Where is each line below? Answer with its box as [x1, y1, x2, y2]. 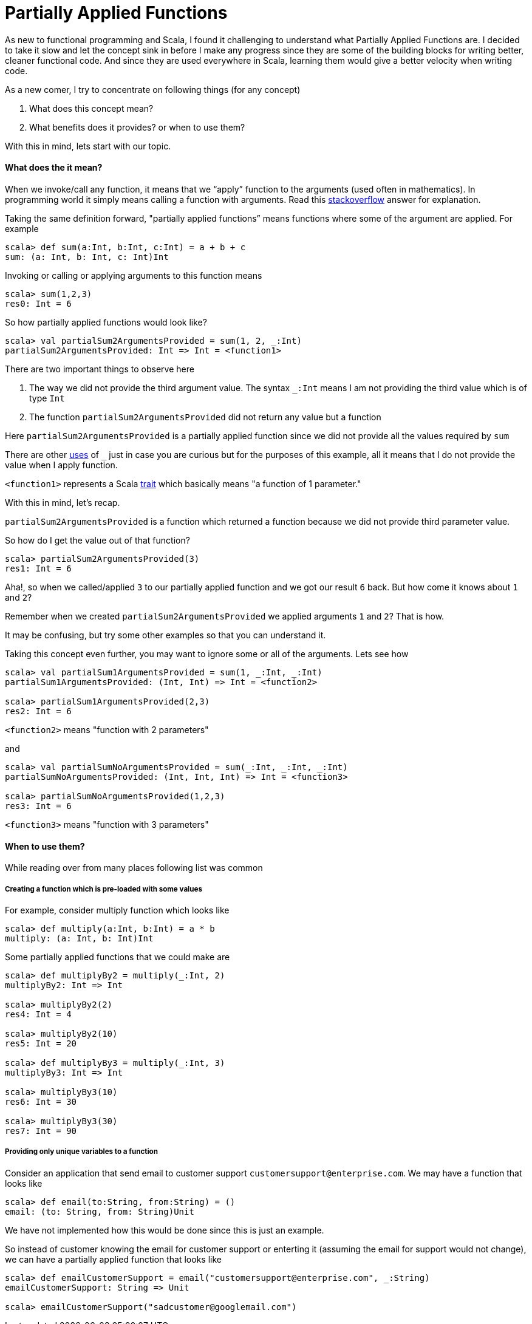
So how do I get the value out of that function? [5, 534, 190, 545]
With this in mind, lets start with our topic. [5, 140, 171, 151]
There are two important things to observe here [5, 363, 194, 374]
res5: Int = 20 [5, 1038, 77, 1048]
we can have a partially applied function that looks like [5, 1254, 222, 1264]
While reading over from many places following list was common [5, 862, 263, 873]
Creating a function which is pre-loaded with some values [5, 884, 202, 893]
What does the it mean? [5, 162, 103, 173]
